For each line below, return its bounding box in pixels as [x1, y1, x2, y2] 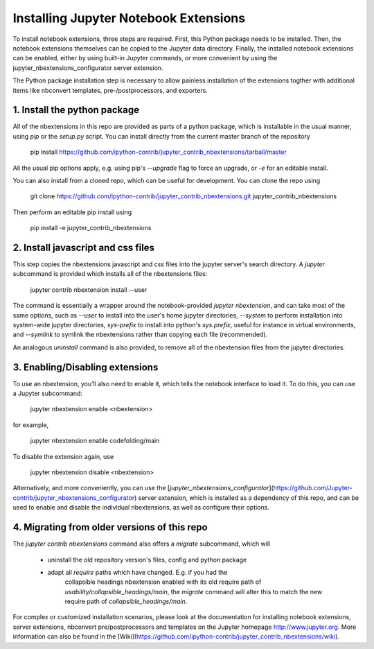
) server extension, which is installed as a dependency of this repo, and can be [134, 493, 359, 502]
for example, [12, 420, 49, 429]
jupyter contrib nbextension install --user [30, 285, 148, 294]
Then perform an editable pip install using [12, 208, 132, 216]
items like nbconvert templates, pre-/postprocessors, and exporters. [12, 86, 208, 94]
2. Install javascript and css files [12, 241, 155, 253]
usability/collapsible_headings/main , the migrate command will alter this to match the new [64, 587, 323, 596]
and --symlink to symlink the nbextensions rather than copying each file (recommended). [12, 330, 268, 339]
